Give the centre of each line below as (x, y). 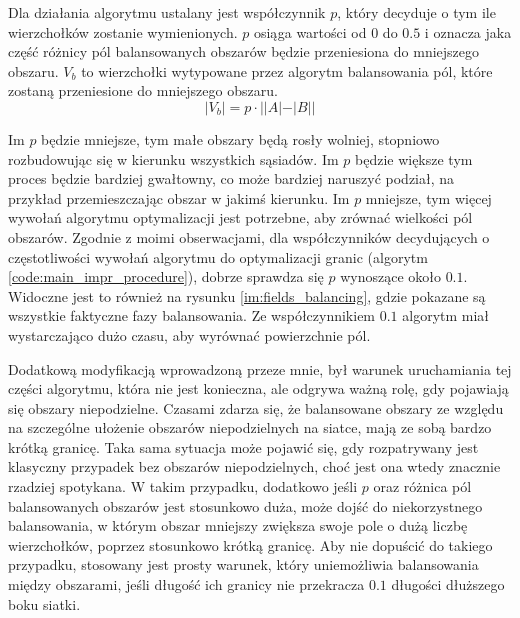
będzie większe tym (413, 158)
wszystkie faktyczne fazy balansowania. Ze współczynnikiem (192, 315)
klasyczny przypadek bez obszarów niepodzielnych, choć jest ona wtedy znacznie (254, 466)
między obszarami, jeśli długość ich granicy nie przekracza (186, 584)
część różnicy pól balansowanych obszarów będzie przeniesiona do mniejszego (243, 51)
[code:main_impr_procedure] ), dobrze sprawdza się (166, 276)
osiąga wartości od (310, 31)
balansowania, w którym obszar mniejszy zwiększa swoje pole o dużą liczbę (238, 525)
